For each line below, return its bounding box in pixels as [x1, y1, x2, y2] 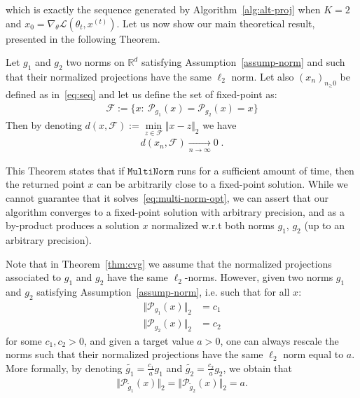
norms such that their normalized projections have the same [6, 347, 263, 362]
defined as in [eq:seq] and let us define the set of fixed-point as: [6, 87, 277, 102]
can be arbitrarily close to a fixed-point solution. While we [97, 177, 348, 191]
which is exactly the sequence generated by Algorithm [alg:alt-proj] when [6, 2, 321, 16]
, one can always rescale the [220, 333, 339, 348]
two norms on [66, 55, 125, 69]
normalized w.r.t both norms [151, 218, 275, 233]
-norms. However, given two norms [184, 270, 333, 284]
